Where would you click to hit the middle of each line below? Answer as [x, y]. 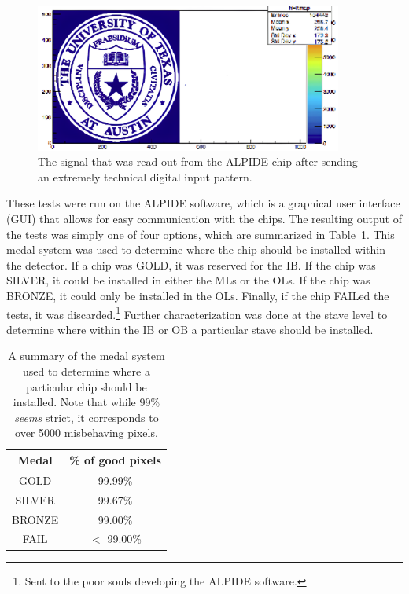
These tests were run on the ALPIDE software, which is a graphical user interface [203, 203]
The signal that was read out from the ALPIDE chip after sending [198, 161]
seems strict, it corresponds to [87, 417]
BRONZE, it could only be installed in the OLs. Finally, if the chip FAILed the [198, 296]
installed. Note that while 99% [87, 402]
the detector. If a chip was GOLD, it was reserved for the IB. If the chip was [191, 264]
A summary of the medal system [87, 356]
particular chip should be [87, 386]
